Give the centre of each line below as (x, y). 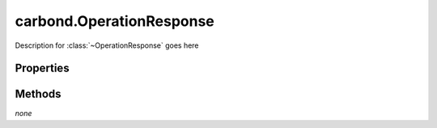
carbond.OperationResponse (115, 21)
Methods (38, 94)
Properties (42, 68)
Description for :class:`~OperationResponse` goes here (107, 45)
